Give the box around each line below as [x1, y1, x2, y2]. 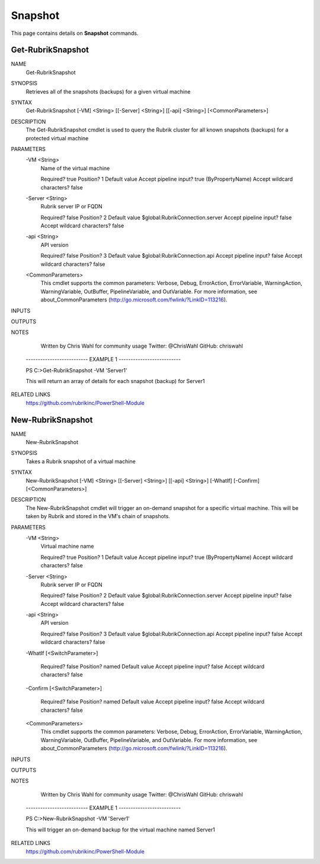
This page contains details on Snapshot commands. [11, 30, 139, 37]
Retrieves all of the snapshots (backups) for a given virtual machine [25, 88, 191, 95]
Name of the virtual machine [40, 165, 110, 172]
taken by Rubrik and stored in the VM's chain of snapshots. [25, 513, 170, 520]
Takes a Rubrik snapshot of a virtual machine [25, 458, 136, 465]
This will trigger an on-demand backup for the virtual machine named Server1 [25, 826, 216, 833]
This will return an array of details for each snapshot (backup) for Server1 [25, 377, 205, 384]
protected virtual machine [25, 134, 89, 142]
